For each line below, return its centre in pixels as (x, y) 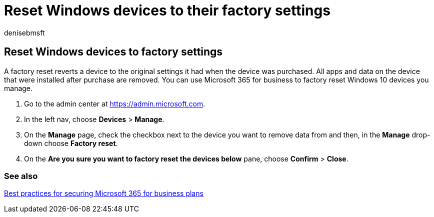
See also (21, 176)
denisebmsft (24, 32)
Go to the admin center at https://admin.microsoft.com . (115, 103)
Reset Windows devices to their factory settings (167, 10)
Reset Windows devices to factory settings (113, 52)
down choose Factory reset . (71, 143)
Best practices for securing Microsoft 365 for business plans (104, 193)
